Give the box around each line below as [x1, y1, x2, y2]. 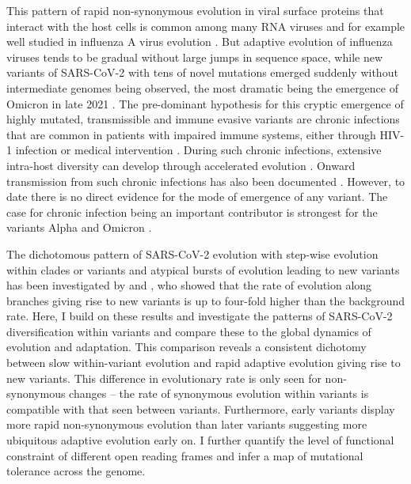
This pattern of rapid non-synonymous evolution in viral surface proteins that [6, 2, 384, 18]
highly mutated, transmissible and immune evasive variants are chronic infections [6, 111, 400, 127]
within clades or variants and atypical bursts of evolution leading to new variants [6, 261, 400, 278]
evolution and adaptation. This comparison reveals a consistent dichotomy [6, 338, 367, 355]
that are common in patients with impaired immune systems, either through [6, 126, 376, 142]
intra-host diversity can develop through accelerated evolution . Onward [6, 157, 356, 173]
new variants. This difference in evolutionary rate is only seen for [6, 369, 322, 386]
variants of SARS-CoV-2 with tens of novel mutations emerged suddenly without [6, 64, 398, 81]
